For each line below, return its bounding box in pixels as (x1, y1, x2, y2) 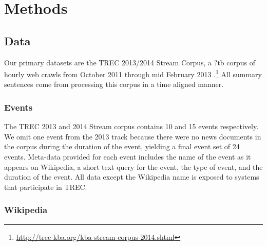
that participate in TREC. (4, 181, 87, 192)
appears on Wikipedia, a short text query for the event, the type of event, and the (4, 161, 263, 172)
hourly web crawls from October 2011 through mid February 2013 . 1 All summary (4, 67, 262, 79)
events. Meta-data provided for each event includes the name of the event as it (4, 151, 251, 162)
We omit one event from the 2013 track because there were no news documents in (4, 131, 261, 142)
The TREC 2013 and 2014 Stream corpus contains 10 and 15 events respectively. (4, 121, 259, 132)
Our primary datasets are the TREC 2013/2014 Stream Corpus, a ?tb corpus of (4, 57, 256, 67)
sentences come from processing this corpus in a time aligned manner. (4, 79, 224, 90)
